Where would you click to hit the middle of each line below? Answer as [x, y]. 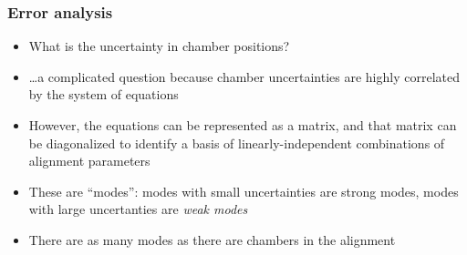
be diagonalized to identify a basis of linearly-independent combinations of [237, 143]
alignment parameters [89, 161]
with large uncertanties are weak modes [138, 209]
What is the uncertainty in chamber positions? [159, 46]
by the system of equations [104, 94]
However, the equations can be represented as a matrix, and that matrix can [243, 125]
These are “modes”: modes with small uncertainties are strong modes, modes [244, 191]
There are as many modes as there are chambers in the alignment [212, 239]
